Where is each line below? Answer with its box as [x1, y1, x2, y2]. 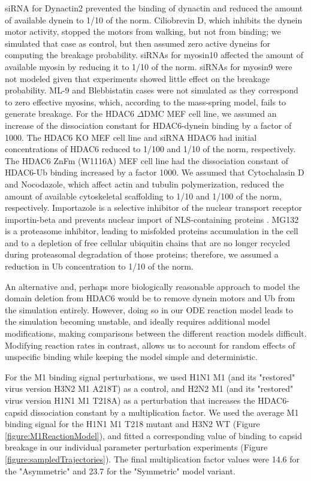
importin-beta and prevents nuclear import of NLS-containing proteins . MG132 [5, 213, 299, 225]
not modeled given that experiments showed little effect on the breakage [5, 72, 270, 84]
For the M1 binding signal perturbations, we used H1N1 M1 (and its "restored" [5, 370, 295, 383]
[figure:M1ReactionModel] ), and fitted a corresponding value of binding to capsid [5, 429, 302, 441]
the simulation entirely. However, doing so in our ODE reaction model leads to [5, 303, 294, 316]
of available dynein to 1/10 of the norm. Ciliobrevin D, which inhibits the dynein [5, 13, 303, 26]
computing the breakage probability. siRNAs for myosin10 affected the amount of [5, 49, 303, 61]
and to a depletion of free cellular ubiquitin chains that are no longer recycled [5, 236, 290, 249]
